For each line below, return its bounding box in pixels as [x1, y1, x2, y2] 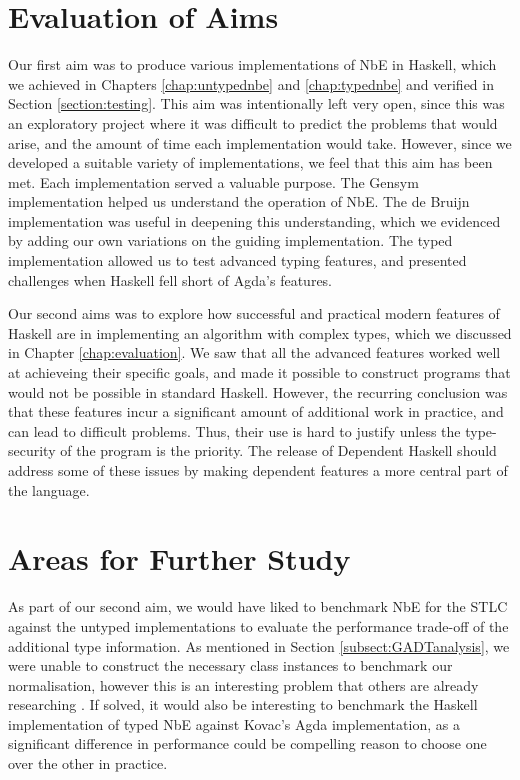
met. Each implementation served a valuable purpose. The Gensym [8, 171, 419, 192]
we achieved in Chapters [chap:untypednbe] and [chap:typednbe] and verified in [8, 73, 494, 94]
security [8, 440, 56, 461]
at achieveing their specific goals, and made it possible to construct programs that [8, 362, 511, 383]
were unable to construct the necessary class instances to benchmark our [8, 655, 453, 676]
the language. [8, 479, 90, 500]
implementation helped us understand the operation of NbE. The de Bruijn [8, 191, 470, 212]
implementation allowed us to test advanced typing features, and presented [8, 250, 467, 271]
